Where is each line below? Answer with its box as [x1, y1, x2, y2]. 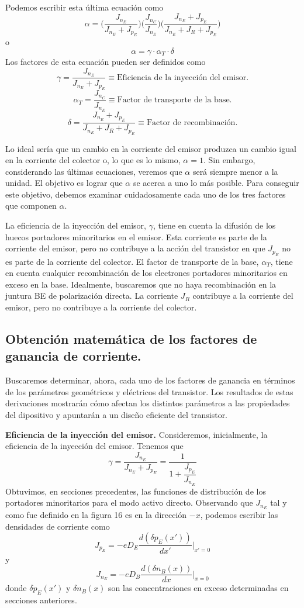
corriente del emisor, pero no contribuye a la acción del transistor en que [5, 242, 265, 254]
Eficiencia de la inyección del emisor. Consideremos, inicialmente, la [5, 428, 268, 440]
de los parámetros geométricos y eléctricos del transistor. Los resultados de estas [5, 385, 293, 398]
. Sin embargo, [203, 154, 255, 166]
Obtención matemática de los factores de [5, 330, 257, 348]
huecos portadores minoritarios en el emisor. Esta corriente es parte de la [5, 230, 267, 243]
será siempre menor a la [192, 165, 278, 177]
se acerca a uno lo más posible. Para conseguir [133, 177, 299, 189]
